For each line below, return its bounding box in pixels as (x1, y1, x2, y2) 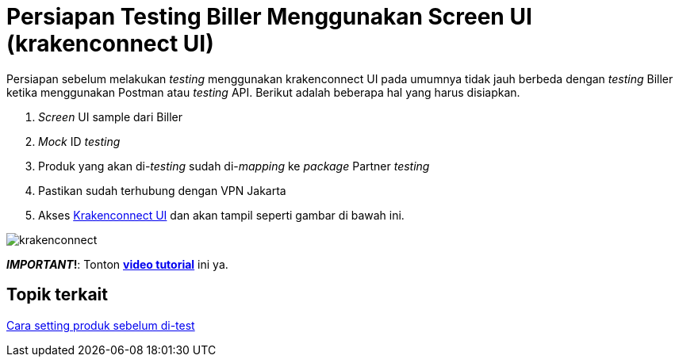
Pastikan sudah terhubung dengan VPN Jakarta (38, 183, 286, 197)
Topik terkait (6, 285, 108, 305)
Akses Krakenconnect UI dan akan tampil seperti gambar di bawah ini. (38, 208, 405, 222)
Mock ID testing (38, 134, 121, 148)
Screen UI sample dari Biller (38, 109, 182, 124)
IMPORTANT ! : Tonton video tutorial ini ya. (6, 257, 228, 271)
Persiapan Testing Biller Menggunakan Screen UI (6, 3, 532, 30)
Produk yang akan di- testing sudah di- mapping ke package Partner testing (38, 159, 430, 173)
